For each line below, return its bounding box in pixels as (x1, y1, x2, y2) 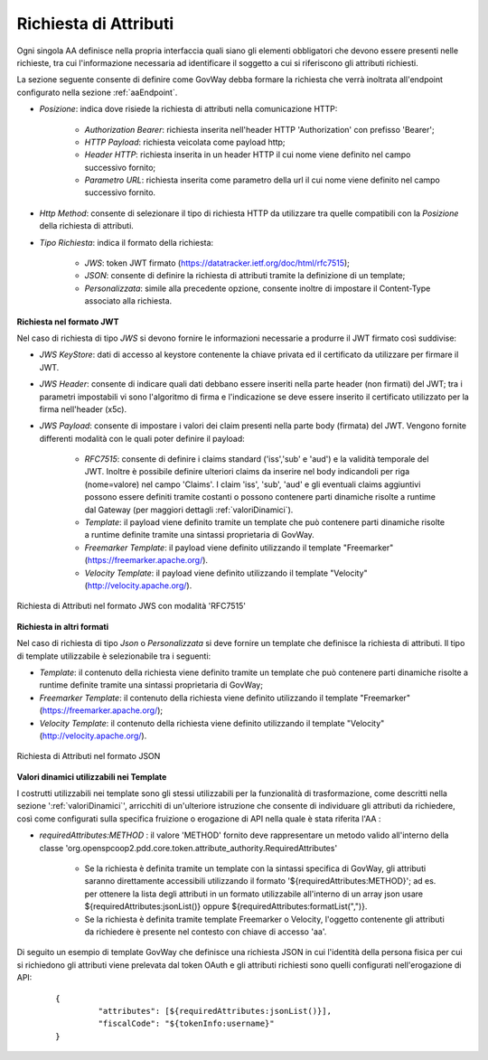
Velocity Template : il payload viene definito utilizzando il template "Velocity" (84, 568, 368, 578)
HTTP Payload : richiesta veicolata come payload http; (84, 136, 286, 147)
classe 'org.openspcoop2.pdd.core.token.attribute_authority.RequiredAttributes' (39, 842, 338, 853)
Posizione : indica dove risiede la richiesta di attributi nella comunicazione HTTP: (39, 104, 338, 115)
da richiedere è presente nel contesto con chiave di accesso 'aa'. (84, 926, 327, 937)
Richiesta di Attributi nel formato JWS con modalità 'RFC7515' (16, 601, 247, 612)
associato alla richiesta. (84, 295, 173, 306)
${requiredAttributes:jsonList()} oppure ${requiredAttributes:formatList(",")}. (84, 901, 368, 912)
